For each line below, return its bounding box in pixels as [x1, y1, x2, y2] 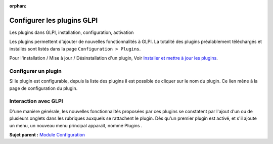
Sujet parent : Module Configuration [9, 131, 85, 137]
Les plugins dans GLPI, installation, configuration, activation [9, 29, 134, 35]
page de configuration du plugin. [9, 85, 78, 91]
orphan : [9, 3, 27, 9]
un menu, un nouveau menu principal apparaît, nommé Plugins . [9, 122, 143, 128]
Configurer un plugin [9, 67, 62, 74]
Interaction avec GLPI [9, 98, 63, 105]
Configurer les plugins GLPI [9, 16, 98, 25]
